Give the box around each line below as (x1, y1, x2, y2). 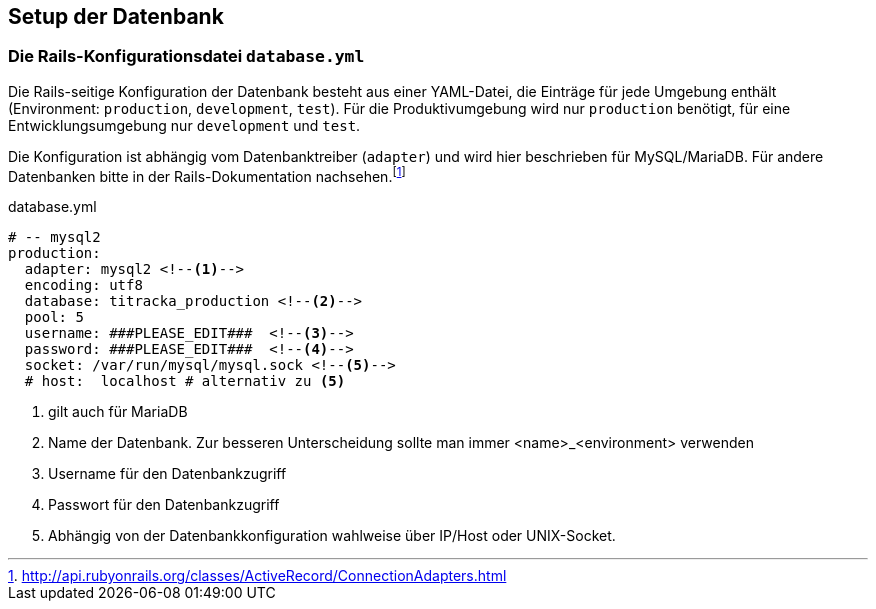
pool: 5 (24, 309, 84, 326)
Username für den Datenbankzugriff (48, 465, 287, 483)
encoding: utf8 (24, 277, 143, 294)
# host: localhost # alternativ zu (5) (24, 373, 346, 390)
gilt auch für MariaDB (48, 403, 188, 421)
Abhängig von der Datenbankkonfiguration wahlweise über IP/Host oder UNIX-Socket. (48, 527, 616, 545)
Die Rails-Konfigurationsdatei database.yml (8, 46, 365, 67)
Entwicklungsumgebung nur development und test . (8, 116, 361, 134)
